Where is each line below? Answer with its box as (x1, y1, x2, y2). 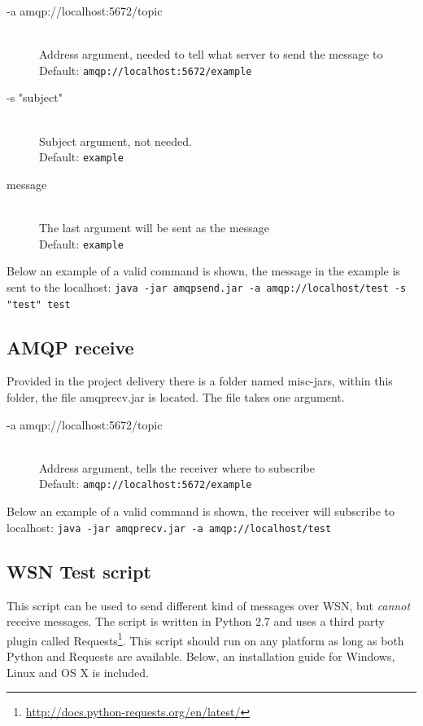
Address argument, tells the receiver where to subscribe (39, 459, 315, 476)
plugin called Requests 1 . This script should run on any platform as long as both (7, 629, 404, 649)
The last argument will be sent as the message (39, 219, 270, 236)
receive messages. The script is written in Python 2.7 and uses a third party (7, 613, 385, 630)
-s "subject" (7, 89, 63, 106)
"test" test (7, 298, 71, 310)
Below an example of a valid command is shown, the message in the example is (7, 262, 400, 279)
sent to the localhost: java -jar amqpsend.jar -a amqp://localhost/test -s (7, 278, 407, 295)
